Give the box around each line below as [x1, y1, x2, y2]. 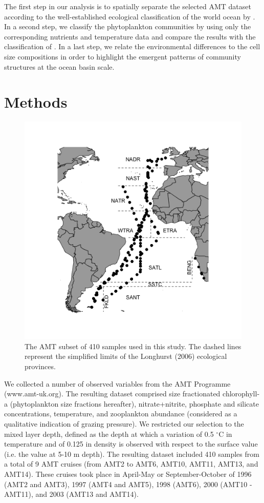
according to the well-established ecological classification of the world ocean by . [4, 11, 255, 22]
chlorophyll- [223, 388, 260, 399]
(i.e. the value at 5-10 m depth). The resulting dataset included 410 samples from [4, 448, 259, 459]
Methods [4, 91, 68, 112]
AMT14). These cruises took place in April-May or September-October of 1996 [4, 469, 252, 479]
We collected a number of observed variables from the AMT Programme [4, 378, 231, 389]
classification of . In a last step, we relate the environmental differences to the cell [4, 41, 260, 52]
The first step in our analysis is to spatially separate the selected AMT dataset [4, 1, 251, 11]
